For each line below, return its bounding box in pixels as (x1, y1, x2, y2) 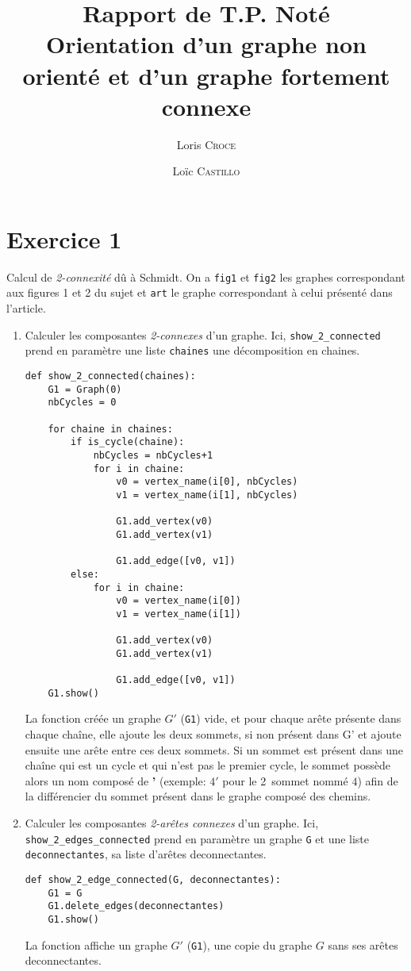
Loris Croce (176, 136, 236, 152)
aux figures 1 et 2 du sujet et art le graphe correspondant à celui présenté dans (6, 284, 393, 301)
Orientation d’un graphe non (46, 28, 367, 60)
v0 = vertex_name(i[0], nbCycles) (116, 476, 298, 488)
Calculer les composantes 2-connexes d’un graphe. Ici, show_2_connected (25, 326, 381, 343)
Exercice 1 (6, 222, 122, 255)
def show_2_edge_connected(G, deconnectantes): (25, 873, 281, 885)
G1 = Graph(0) (48, 383, 122, 395)
